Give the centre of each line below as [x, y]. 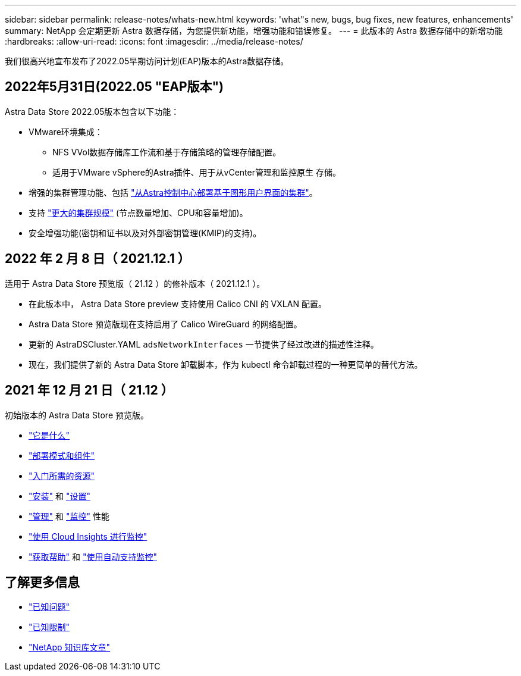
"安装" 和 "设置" [59, 496]
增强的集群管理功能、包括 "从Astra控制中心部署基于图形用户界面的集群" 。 [173, 192]
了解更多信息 [42, 582]
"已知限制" [49, 627]
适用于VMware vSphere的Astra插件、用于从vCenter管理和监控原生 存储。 [197, 172]
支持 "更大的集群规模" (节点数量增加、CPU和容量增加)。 [138, 212]
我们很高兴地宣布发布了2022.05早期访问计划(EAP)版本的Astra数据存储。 [147, 61]
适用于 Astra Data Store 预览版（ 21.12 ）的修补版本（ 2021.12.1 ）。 [135, 283]
